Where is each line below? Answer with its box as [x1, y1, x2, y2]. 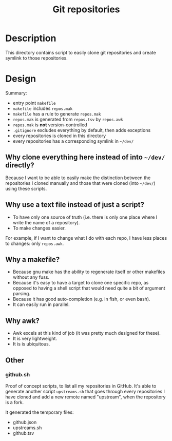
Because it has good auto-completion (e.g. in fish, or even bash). [12, 296, 150, 302]
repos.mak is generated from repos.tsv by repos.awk [12, 116, 123, 122]
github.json [12, 419, 37, 425]
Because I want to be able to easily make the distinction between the [5, 175, 151, 181]
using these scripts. [5, 185, 47, 191]
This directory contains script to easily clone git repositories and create [5, 49, 156, 55]
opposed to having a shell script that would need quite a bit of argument [12, 285, 165, 291]
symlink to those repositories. [5, 55, 68, 61]
